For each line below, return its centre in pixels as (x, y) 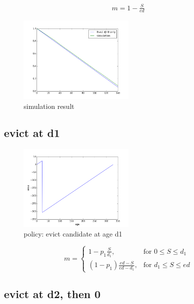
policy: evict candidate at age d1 (73, 234)
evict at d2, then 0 (52, 293)
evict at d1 (32, 132)
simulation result (49, 106)
